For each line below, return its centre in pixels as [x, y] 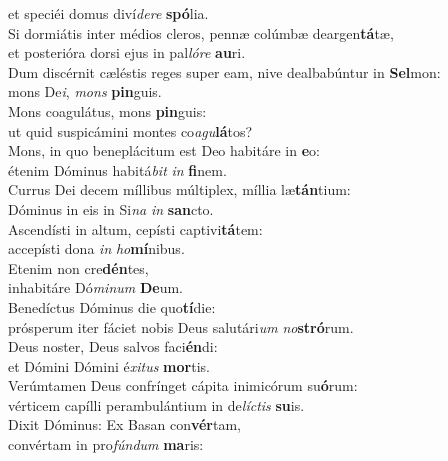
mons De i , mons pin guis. [85, 91]
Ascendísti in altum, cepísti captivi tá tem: [135, 228]
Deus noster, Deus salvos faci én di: [113, 346]
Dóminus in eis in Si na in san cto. [111, 208]
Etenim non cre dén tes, [78, 267]
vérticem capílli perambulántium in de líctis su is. [156, 404]
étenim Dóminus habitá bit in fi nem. [117, 169]
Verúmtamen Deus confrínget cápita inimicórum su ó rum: [183, 385]
